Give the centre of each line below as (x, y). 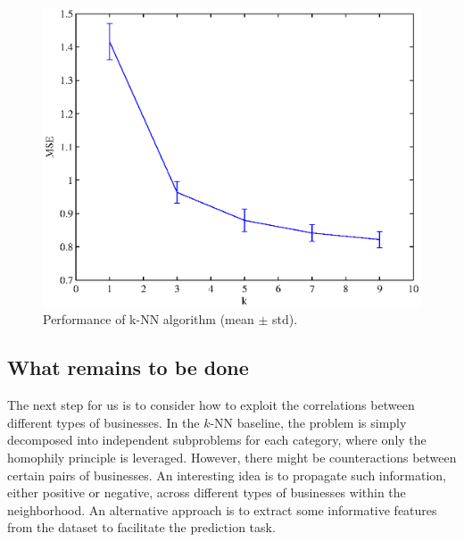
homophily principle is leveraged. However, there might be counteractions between (232, 457)
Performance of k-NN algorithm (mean (149, 319)
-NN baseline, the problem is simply (308, 422)
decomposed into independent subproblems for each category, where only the (217, 440)
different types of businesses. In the (104, 422)
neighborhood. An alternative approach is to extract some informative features (222, 509)
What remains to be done (128, 367)
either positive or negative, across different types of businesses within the (207, 492)
